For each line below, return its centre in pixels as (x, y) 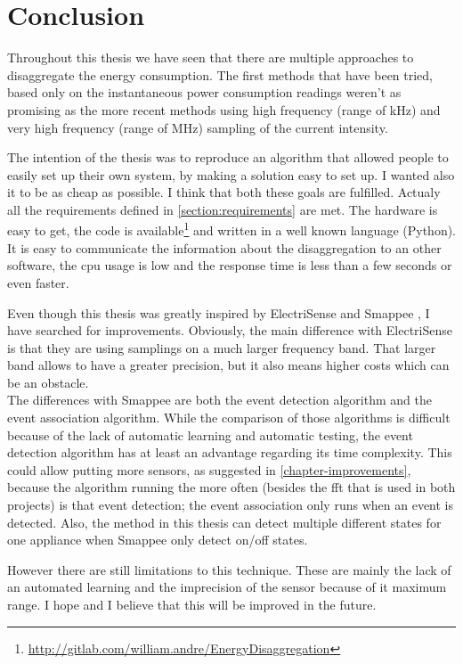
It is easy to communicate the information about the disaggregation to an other (224, 247)
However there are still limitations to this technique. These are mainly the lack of (229, 569)
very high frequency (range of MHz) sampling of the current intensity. (198, 127)
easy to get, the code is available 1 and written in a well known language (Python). (232, 229)
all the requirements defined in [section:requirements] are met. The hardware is (223, 209)
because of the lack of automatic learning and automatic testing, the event (210, 434)
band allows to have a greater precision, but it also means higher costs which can (228, 365)
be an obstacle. (48, 382)
